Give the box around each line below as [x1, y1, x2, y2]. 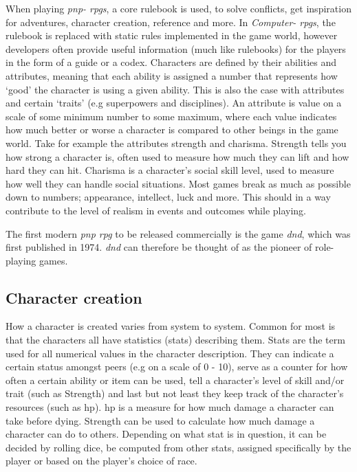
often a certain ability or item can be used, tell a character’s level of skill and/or [6, 372, 345, 387]
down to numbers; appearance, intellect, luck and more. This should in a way [6, 190, 331, 204]
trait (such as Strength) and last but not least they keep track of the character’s [6, 386, 344, 401]
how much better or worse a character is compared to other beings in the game [6, 122, 338, 137]
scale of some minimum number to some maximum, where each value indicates [6, 109, 337, 123]
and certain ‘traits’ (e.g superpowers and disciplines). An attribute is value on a [6, 95, 342, 110]
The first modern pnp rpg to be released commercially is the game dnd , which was [6, 226, 351, 240]
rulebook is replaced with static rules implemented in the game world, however [6, 28, 338, 43]
